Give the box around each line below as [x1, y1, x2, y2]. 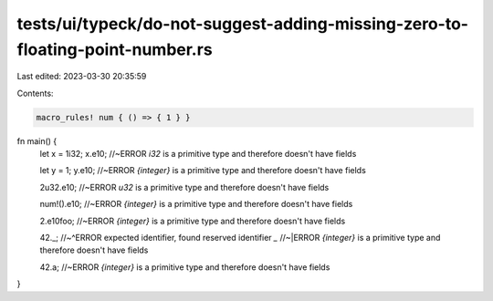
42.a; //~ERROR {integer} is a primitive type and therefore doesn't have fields [39, 261, 330, 273]
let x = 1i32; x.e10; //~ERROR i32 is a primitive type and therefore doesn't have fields [39, 149, 357, 160]
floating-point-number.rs [16, 39, 214, 59]
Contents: [16, 88, 54, 99]
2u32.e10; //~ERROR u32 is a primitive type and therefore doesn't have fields [39, 182, 330, 192]
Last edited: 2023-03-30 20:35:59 [16, 71, 147, 82]
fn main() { [16, 135, 58, 146]
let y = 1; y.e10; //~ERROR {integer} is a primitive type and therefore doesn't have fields [39, 165, 367, 176]
